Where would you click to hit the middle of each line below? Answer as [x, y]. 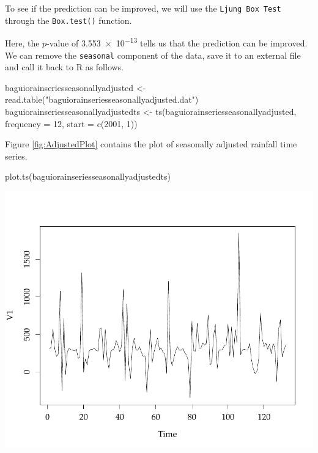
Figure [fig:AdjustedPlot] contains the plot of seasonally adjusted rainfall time [151, 144]
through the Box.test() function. [68, 20]
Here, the [22, 42]
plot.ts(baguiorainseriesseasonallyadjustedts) [88, 176]
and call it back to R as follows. [65, 67]
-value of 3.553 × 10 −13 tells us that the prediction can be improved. [177, 42]
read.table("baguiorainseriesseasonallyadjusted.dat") [102, 99]
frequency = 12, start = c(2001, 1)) [71, 123]
